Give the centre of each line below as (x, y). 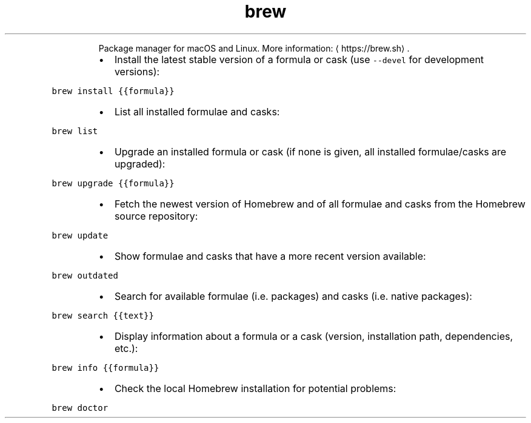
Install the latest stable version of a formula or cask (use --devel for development (299, 59)
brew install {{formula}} (113, 91)
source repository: (156, 216)
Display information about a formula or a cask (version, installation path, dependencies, (314, 336)
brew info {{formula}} (105, 367)
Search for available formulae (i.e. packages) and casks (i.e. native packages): (293, 296)
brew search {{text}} (103, 315)
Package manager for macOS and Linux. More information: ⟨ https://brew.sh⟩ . (254, 48)
